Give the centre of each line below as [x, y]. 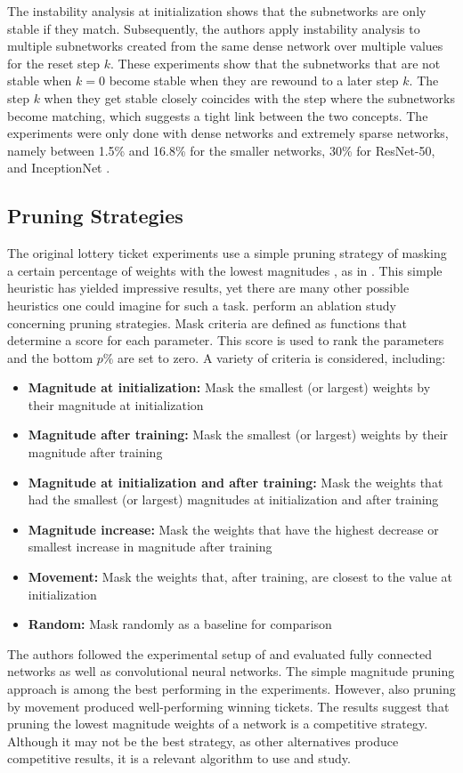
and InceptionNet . [59, 168]
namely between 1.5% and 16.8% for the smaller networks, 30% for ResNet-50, [221, 150]
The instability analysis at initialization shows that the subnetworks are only [217, 11]
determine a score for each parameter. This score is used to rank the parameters [226, 340]
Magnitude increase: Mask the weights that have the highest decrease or [233, 529]
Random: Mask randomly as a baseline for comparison [180, 624]
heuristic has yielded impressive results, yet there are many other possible [208, 288]
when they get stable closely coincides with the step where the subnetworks [249, 97]
